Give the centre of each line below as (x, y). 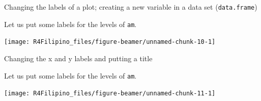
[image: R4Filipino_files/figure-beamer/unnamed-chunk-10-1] (110, 42)
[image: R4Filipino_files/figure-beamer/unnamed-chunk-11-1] (110, 94)
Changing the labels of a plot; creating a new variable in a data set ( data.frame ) (131, 7)
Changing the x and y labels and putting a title (78, 58)
